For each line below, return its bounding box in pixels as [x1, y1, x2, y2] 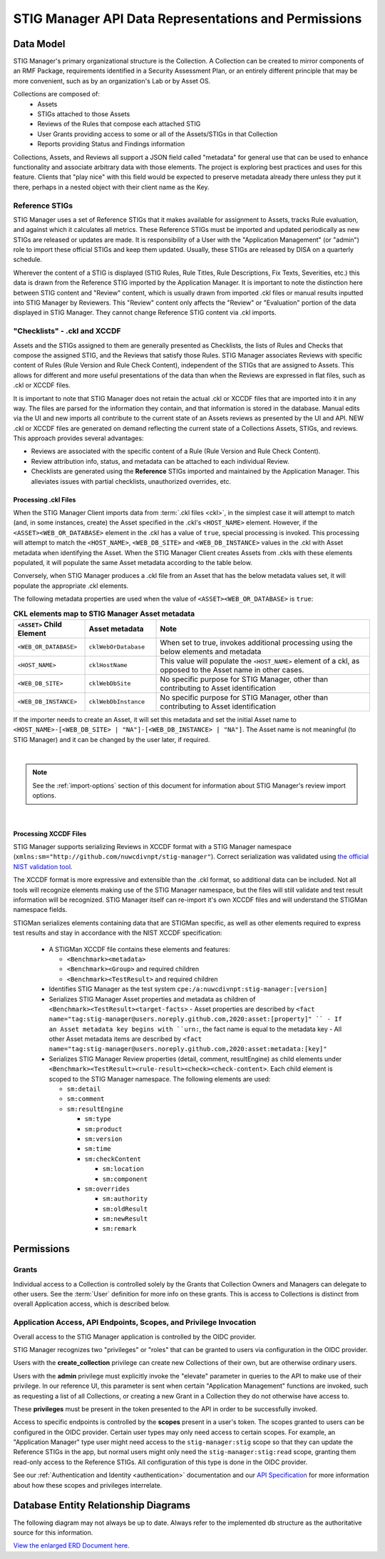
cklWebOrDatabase [88, 643, 145, 651]
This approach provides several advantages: [13, 434, 144, 442]
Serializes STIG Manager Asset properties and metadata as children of [48, 995, 256, 1003]
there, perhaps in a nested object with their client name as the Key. [13, 183, 210, 191]
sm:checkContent [84, 1154, 142, 1163]
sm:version [84, 1134, 123, 1143]
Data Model [13, 38, 66, 50]
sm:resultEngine [66, 1104, 124, 1113]
